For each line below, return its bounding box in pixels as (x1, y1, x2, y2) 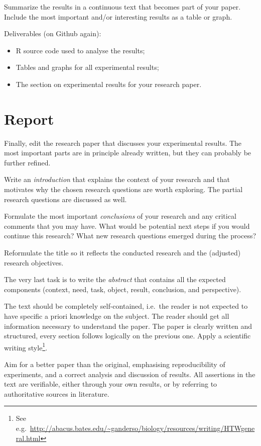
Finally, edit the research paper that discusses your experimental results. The (4, 137, 242, 148)
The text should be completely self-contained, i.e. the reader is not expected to (4, 301, 248, 311)
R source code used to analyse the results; (16, 45, 145, 55)
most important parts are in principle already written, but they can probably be (4, 147, 251, 158)
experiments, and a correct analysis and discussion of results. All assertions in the (4, 369, 255, 379)
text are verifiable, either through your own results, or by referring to (4, 379, 217, 389)
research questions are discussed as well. (4, 194, 127, 204)
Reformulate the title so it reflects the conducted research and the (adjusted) (4, 247, 241, 258)
